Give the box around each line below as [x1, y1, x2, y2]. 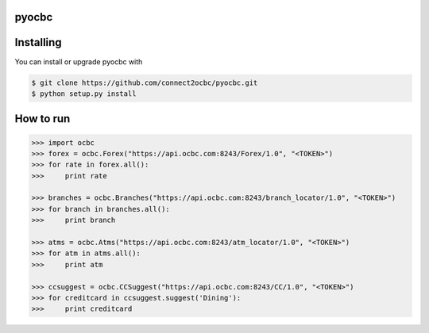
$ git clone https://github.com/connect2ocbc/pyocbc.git [31, 78, 258, 87]
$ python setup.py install [31, 89, 137, 98]
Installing [14, 36, 63, 49]
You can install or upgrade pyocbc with [14, 56, 143, 67]
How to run [14, 112, 71, 126]
